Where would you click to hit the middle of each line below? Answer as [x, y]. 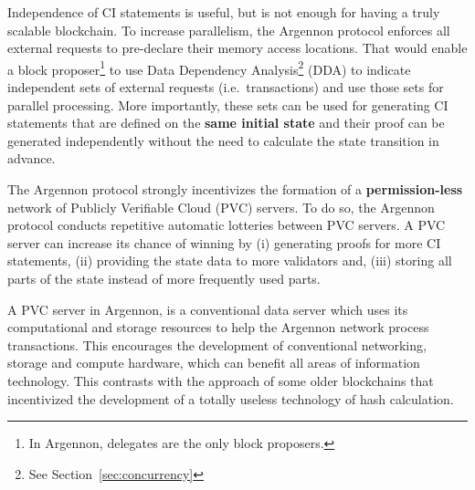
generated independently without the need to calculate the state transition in [223, 140]
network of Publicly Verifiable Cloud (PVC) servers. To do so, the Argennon [221, 207]
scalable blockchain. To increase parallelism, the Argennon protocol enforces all [229, 30]
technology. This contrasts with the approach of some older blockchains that [221, 380]
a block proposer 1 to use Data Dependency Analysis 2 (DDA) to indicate [209, 68]
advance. [32, 158]
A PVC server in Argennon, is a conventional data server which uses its [208, 309]
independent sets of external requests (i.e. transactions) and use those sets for [226, 87]
